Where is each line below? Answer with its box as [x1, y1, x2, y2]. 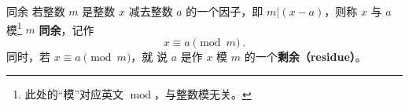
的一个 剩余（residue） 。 [244, 48, 367, 64]
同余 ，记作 [39, 21, 94, 37]
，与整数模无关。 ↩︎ [153, 86, 252, 102]
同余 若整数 [6, 3, 65, 19]
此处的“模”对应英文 [24, 86, 124, 102]
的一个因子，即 [186, 3, 263, 19]
